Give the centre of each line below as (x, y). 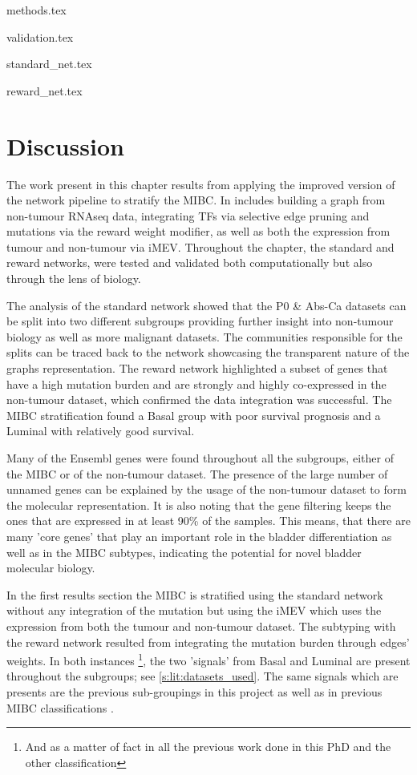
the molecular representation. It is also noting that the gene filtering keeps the (199, 505)
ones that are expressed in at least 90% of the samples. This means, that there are (208, 521)
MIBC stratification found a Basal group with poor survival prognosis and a (194, 415)
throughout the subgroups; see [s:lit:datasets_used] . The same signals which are (202, 676)
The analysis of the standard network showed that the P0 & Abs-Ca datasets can (206, 305)
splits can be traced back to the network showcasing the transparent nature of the (208, 352)
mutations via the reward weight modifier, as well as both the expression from (198, 231)
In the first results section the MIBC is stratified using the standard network (195, 594)
